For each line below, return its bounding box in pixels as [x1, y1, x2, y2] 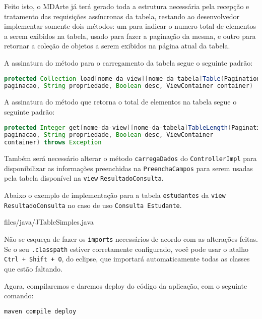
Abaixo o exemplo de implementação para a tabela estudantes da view [4, 190, 226, 200]
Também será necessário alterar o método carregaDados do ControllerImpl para [4, 153, 257, 164]
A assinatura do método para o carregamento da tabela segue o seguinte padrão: [4, 57, 253, 68]
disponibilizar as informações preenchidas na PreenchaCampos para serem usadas [4, 163, 253, 173]
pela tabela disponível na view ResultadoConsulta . [4, 173, 164, 183]
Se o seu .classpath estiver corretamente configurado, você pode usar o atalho [4, 243, 248, 254]
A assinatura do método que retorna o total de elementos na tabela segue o [4, 96, 237, 107]
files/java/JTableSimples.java [4, 217, 94, 227]
